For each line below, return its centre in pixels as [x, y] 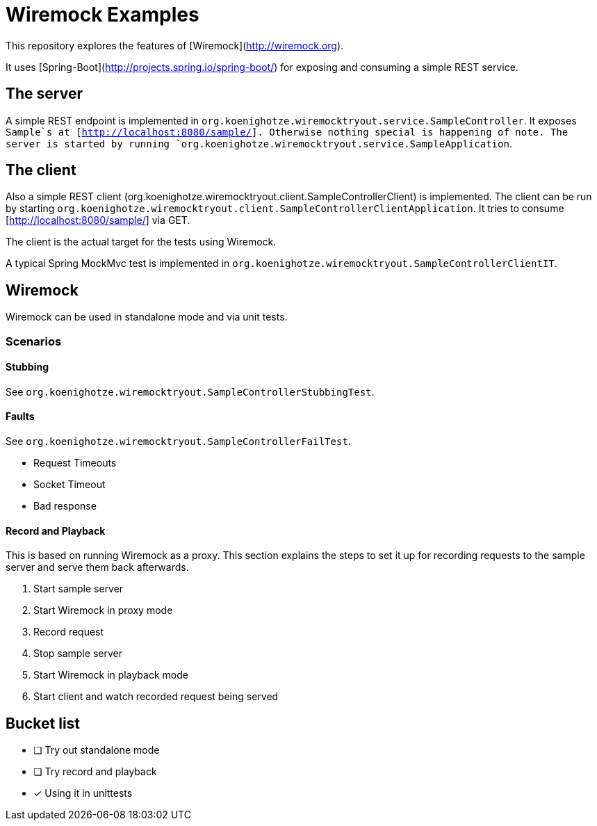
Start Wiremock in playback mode [111, 675]
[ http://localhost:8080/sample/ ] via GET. [98, 220]
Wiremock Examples [103, 15]
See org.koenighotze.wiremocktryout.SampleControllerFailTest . [178, 442]
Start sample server [79, 589]
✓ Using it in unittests [83, 793]
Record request [69, 632]
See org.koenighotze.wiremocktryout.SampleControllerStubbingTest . [190, 391]
